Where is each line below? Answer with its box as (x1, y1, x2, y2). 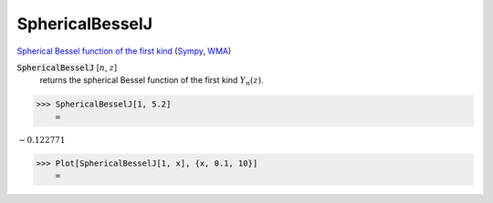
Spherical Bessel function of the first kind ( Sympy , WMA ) (16, 46, 232, 56)
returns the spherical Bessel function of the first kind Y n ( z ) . (39, 75, 264, 88)
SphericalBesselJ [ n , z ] (16, 62, 118, 73)
